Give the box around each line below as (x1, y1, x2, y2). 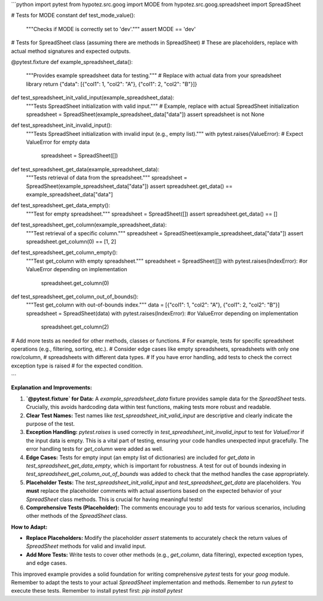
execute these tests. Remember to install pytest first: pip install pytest (11, 587, 182, 594)
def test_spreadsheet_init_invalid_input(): (11, 122, 112, 129)
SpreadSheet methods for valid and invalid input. (26, 542, 147, 550)
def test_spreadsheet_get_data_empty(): (11, 202, 111, 209)
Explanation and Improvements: (11, 384, 92, 391)
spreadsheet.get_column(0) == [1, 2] (26, 238, 117, 245)
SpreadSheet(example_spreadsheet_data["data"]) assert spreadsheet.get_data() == (26, 183, 233, 190)
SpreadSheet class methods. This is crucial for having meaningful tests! (26, 496, 203, 503)
